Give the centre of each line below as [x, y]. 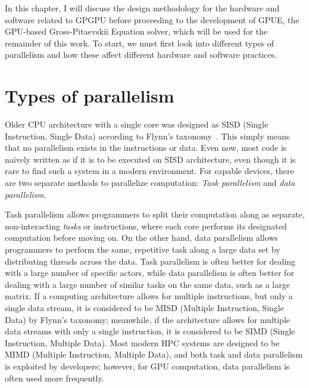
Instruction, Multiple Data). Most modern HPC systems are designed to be [142, 342]
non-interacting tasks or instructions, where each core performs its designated [146, 226]
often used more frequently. [54, 378]
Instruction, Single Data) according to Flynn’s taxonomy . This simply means [147, 136]
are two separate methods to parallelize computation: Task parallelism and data [150, 183]
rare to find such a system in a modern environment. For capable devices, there [149, 171]
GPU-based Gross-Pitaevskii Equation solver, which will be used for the [136, 31]
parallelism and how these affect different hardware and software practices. [141, 55]
